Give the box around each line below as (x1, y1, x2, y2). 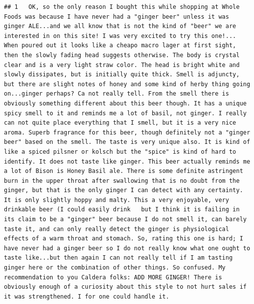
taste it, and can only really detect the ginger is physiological (4, 225, 229, 233)
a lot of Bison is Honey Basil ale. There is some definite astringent (4, 168, 243, 175)
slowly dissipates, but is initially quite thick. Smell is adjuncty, (4, 71, 240, 78)
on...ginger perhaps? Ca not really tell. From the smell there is (4, 90, 229, 98)
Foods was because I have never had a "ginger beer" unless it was (4, 13, 229, 20)
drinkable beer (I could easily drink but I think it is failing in (4, 206, 240, 213)
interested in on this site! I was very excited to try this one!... (4, 32, 236, 39)
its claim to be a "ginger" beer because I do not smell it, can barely (4, 216, 247, 223)
